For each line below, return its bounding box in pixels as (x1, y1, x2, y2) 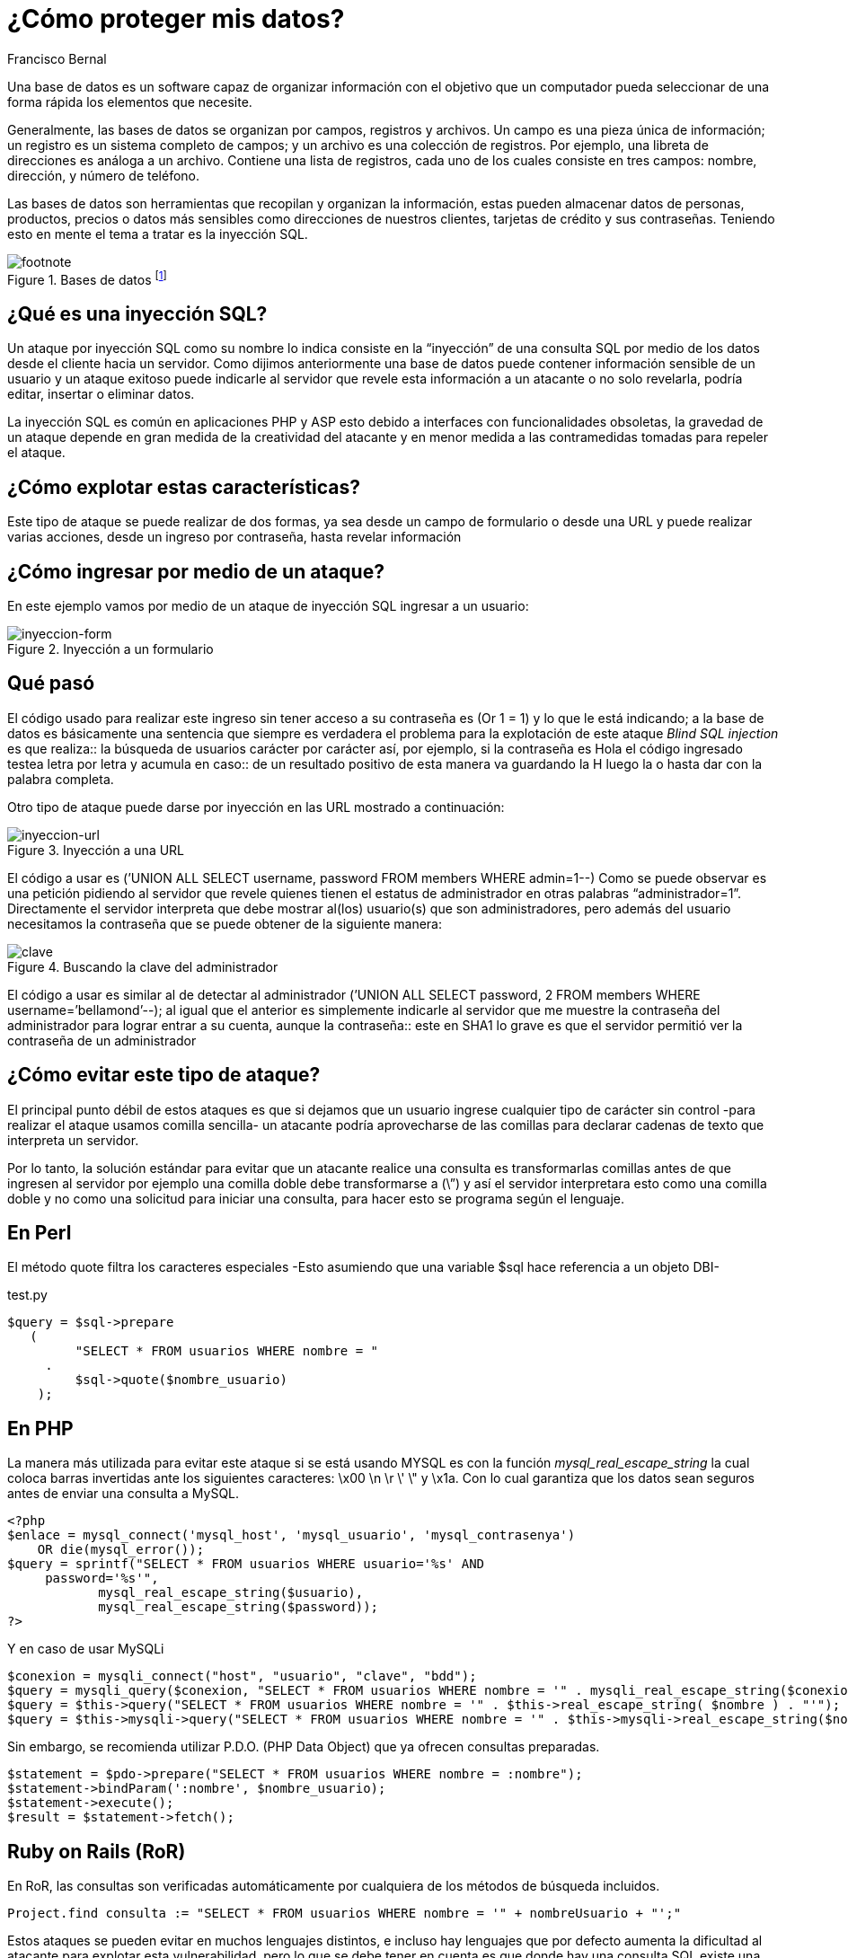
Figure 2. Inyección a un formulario (7, 640, 214, 657)
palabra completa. (7, 771, 114, 787)
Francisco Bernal (7, 50, 107, 66)
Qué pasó (7, 672, 95, 695)
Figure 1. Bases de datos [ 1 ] (7, 269, 167, 287)
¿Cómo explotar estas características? (7, 475, 361, 498)
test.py (7, 1287, 48, 1303)
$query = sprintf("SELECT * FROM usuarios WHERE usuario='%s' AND (7, 1557, 485, 1572)
